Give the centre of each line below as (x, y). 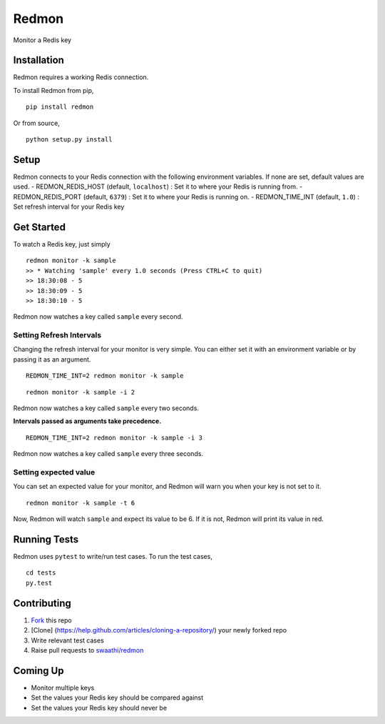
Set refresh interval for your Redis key (69, 207)
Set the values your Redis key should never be (99, 708)
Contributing (42, 603)
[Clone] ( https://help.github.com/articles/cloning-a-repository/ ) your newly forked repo (159, 630)
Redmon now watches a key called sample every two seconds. (106, 408)
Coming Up (38, 671)
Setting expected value (54, 472)
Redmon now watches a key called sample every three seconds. (108, 454)
